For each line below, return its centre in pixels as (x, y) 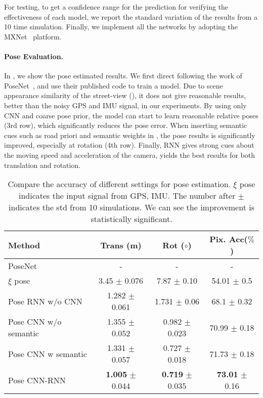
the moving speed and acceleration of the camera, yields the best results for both (129, 154)
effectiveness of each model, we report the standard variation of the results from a (131, 16)
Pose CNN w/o (35, 322)
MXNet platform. (33, 36)
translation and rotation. (42, 165)
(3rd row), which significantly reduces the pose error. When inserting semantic (126, 125)
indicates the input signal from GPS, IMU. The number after (127, 196)
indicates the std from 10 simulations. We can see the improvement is (131, 207)
